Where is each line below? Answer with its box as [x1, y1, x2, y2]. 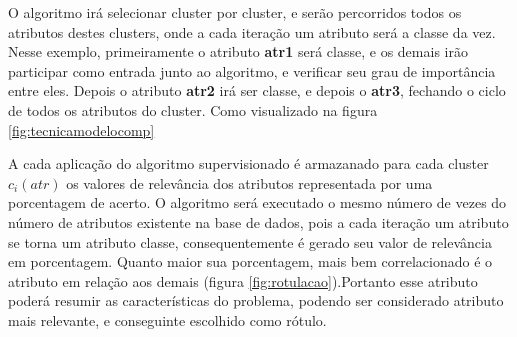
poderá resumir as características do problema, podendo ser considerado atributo [8, 290, 504, 311]
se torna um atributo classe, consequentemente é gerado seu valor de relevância [8, 231, 492, 252]
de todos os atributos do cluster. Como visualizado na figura [8, 99, 378, 120]
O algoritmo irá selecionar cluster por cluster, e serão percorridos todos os [8, 2, 462, 22]
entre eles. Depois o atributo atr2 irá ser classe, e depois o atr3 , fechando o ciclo [8, 80, 506, 101]
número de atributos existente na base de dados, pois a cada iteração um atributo [8, 211, 509, 232]
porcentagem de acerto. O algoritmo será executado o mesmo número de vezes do [8, 192, 507, 213]
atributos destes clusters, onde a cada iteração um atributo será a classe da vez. [8, 21, 496, 42]
